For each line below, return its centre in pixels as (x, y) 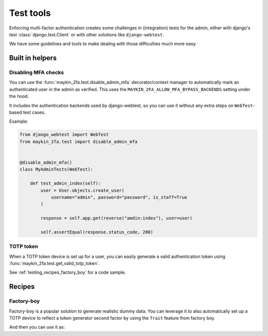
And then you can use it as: (37, 327)
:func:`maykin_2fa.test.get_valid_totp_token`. (55, 263)
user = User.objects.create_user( (82, 190)
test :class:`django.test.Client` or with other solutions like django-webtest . (87, 34)
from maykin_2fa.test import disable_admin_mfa (78, 141)
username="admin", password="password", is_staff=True (119, 197)
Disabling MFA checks (36, 73)
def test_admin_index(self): (66, 183)
